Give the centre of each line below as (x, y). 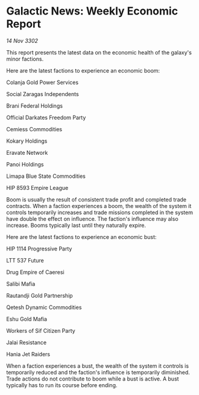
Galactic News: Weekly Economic (92, 11)
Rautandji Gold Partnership (40, 295)
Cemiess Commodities (34, 129)
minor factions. (25, 59)
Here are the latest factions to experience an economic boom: (83, 70)
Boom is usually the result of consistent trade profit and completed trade (96, 199)
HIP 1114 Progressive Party (39, 249)
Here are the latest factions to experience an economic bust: (81, 237)
